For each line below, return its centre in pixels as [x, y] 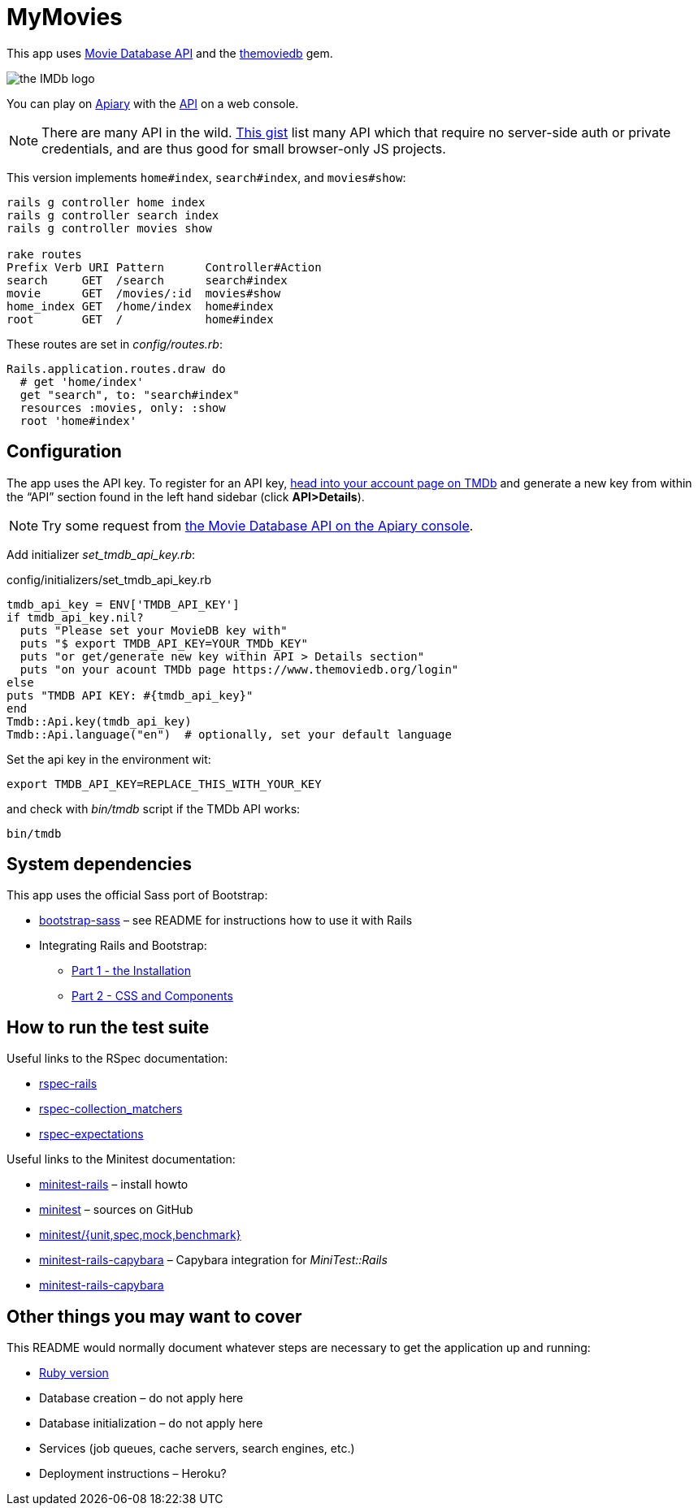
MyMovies [65, 17]
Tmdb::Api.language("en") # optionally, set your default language [229, 734]
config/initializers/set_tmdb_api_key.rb [109, 579]
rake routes [44, 254]
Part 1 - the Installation [131, 971]
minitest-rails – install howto [114, 1185]
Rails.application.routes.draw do [116, 368]
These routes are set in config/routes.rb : [115, 344]
